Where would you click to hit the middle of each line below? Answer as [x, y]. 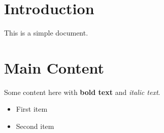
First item [32, 109]
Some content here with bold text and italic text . [82, 92]
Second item [35, 126]
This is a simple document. [46, 33]
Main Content [54, 67]
